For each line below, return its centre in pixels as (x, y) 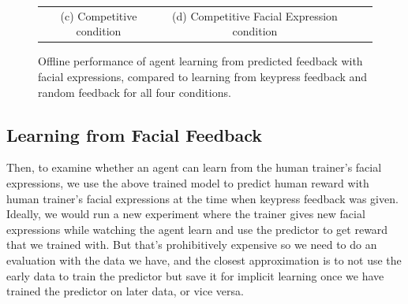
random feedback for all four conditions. (135, 92)
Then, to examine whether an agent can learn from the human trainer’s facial (194, 167)
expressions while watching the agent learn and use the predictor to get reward (197, 229)
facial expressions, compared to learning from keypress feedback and (203, 77)
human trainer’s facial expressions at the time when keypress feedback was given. (202, 198)
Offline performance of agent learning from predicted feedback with (200, 61)
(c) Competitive (99, 15)
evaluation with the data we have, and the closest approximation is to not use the (204, 260)
